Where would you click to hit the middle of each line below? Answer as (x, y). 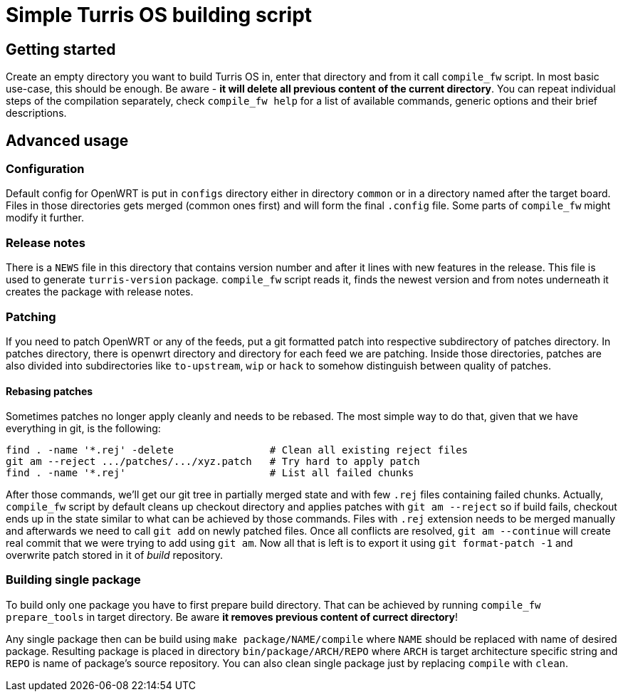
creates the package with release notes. (100, 292)
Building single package (73, 580)
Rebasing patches (49, 391)
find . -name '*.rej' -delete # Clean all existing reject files (237, 450)
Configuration (45, 169)
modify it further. (45, 218)
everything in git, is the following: (83, 429)
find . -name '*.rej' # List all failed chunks (210, 473)
